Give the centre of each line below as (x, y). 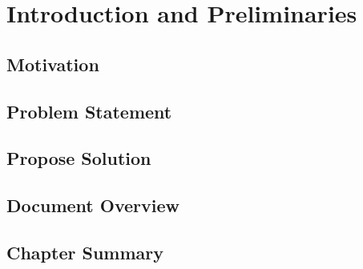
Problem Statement (89, 111)
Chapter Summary (85, 252)
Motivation (53, 64)
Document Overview (93, 205)
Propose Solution (79, 158)
